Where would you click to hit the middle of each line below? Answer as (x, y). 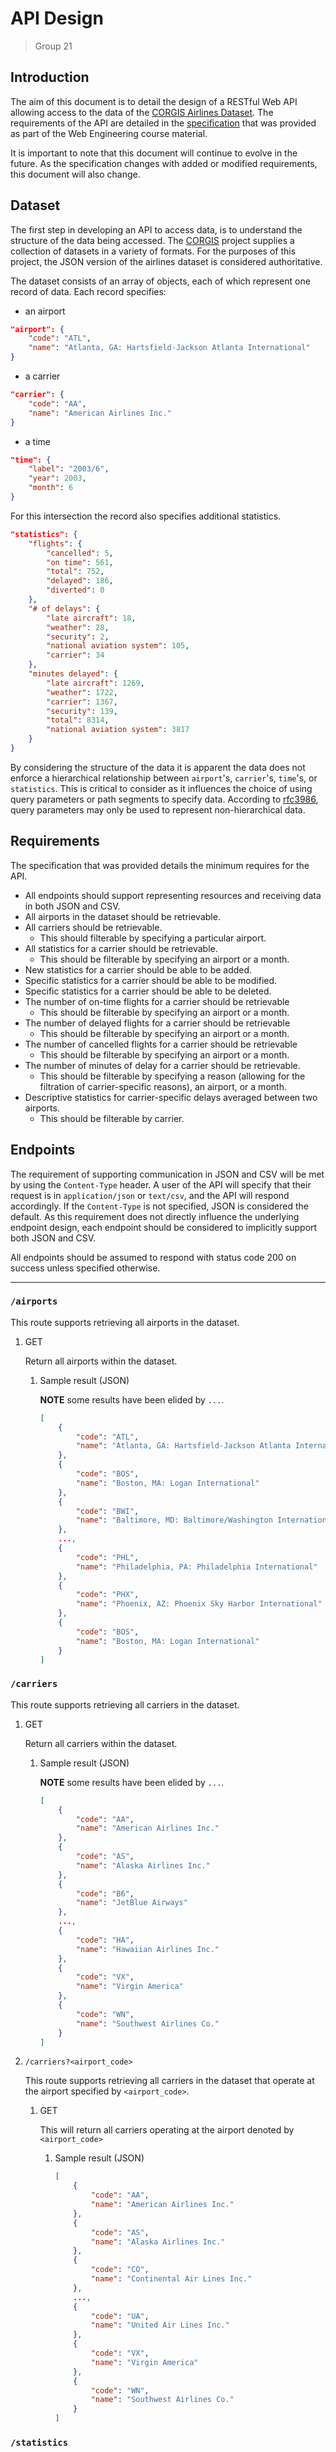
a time (37, 441)
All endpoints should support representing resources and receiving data (173, 895)
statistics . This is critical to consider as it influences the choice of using (161, 788)
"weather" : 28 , (78, 627)
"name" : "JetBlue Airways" (131, 1903)
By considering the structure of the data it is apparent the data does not (158, 767)
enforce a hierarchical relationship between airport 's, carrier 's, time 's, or (164, 778)
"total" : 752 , (75, 572)
